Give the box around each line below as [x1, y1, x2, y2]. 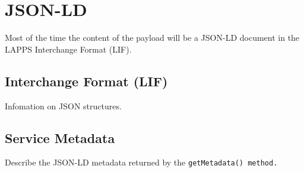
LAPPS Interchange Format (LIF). [5, 43, 132, 55]
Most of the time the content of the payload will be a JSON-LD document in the [5, 31, 300, 44]
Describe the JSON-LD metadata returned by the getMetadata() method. [5, 156, 278, 168]
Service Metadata [5, 128, 115, 147]
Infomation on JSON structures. [5, 99, 122, 112]
